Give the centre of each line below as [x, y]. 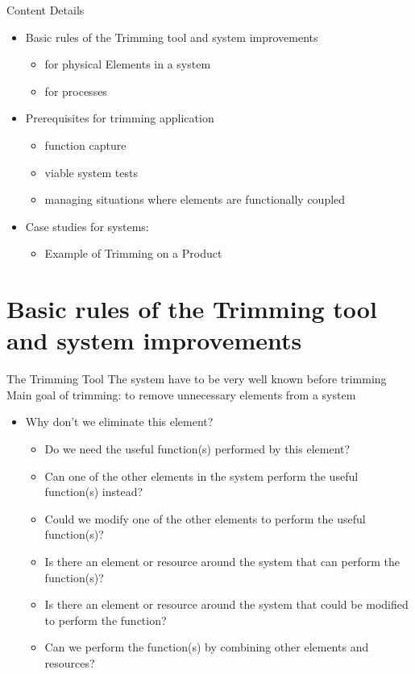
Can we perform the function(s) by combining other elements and [207, 647]
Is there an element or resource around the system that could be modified [226, 604]
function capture [85, 145]
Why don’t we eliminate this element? [119, 422]
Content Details [46, 10]
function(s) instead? [94, 492]
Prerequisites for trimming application [120, 118]
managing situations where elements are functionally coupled [195, 199]
